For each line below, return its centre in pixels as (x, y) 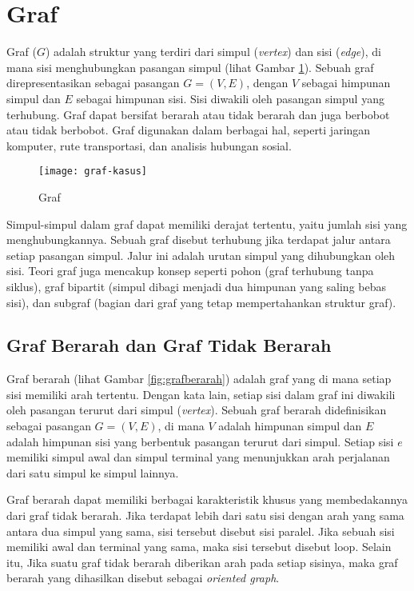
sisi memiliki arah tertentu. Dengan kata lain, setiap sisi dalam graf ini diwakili (201, 394)
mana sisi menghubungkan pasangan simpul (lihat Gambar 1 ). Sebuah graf (190, 67)
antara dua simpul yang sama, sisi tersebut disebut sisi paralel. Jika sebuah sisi (201, 531)
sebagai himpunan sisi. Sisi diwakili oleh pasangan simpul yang (230, 98)
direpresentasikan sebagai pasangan (93, 83)
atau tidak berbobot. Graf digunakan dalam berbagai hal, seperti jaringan (189, 130)
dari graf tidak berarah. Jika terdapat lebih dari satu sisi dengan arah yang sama (205, 515)
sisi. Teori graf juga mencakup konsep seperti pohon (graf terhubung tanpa (190, 271)
